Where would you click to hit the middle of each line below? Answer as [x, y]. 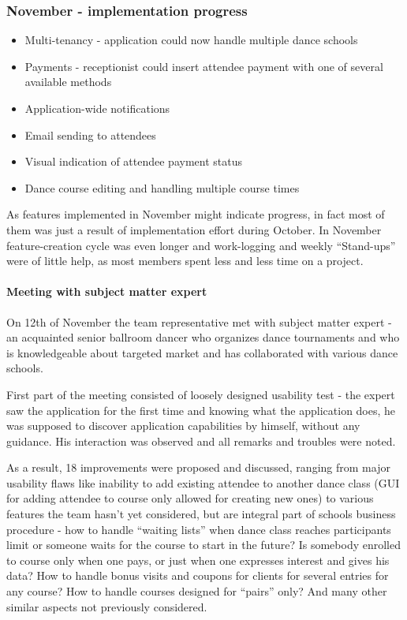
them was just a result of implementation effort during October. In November [194, 229]
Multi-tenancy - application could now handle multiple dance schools [191, 40]
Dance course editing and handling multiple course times [162, 187]
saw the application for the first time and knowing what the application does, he [201, 410]
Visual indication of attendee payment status [133, 161]
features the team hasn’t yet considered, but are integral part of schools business [201, 514]
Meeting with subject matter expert [107, 291]
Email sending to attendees [90, 134]
